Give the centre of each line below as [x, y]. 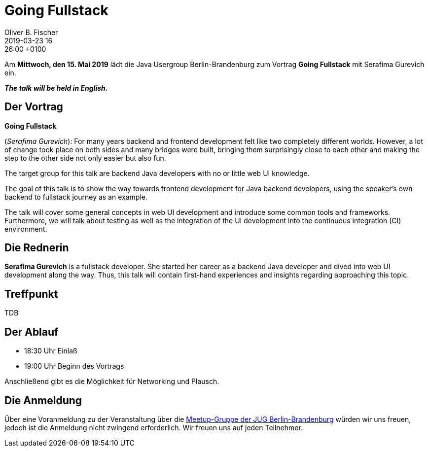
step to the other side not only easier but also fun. [85, 158]
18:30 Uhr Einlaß [51, 351]
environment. [26, 229]
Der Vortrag [34, 107]
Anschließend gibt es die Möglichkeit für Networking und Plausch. [112, 382]
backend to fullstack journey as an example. [76, 197]
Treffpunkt [31, 294]
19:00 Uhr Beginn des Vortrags [74, 366]
